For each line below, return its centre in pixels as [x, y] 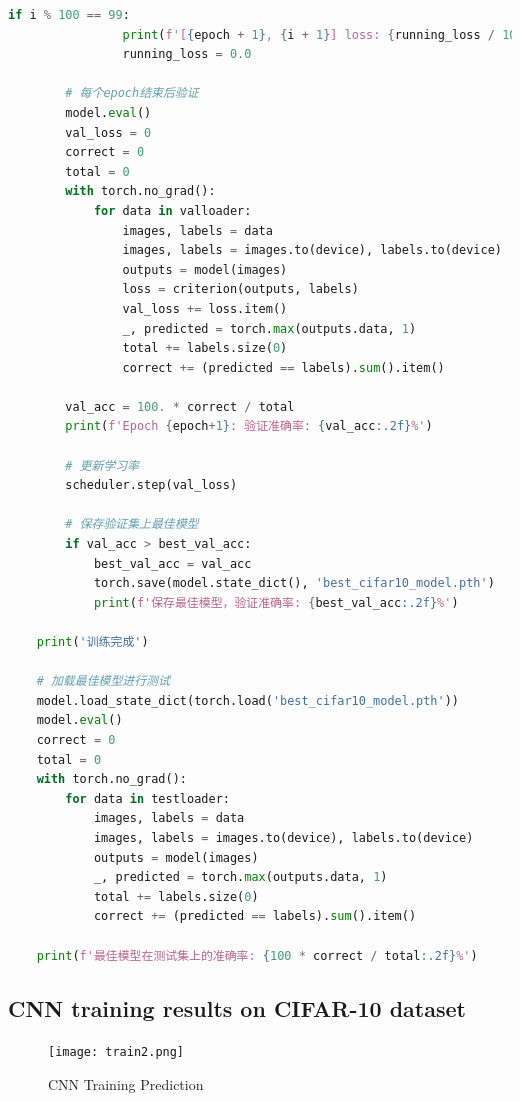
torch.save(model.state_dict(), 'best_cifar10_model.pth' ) [294, 583]
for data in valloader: [172, 210]
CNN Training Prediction [126, 1083]
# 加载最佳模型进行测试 [103, 681]
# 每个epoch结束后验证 [132, 93]
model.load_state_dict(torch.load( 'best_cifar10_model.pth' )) [248, 700]
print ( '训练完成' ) [92, 642]
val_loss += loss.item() [205, 308]
